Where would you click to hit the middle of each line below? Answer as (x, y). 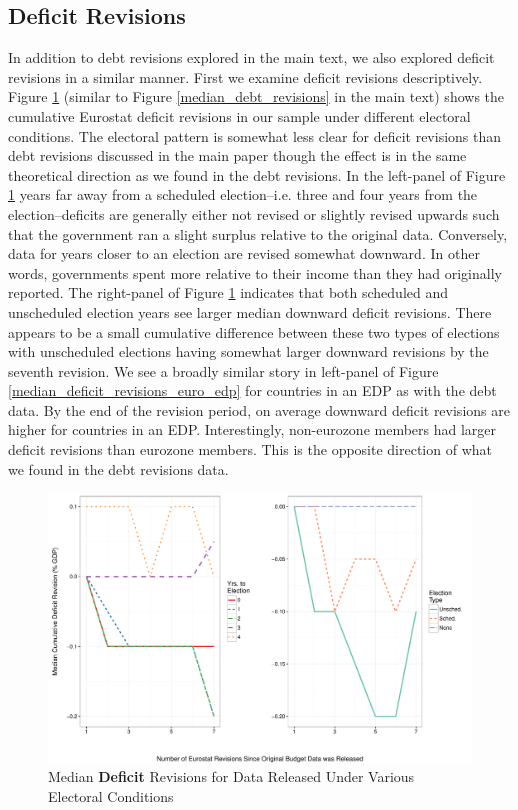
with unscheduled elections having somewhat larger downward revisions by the (248, 351)
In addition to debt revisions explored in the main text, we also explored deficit (251, 57)
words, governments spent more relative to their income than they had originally (255, 272)
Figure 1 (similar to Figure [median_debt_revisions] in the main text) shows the (256, 96)
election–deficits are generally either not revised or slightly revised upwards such (254, 213)
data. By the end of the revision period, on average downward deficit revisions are (259, 409)
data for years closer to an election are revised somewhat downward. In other (244, 253)
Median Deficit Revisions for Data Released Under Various (231, 776)
